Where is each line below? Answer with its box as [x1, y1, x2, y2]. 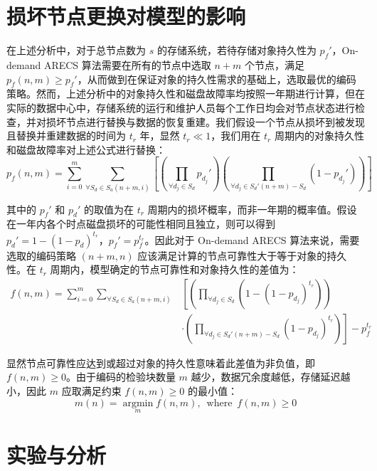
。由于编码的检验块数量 [65, 369, 176, 384]
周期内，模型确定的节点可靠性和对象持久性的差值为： [50, 262, 299, 277]
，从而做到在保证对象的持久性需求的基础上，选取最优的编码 [77, 71, 356, 86]
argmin [122, 398, 154, 408]
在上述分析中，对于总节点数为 [6, 43, 146, 58]
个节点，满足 [244, 57, 304, 72]
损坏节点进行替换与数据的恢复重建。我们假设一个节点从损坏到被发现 [46, 114, 365, 129]
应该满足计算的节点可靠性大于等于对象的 [137, 248, 327, 263]
